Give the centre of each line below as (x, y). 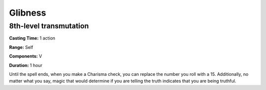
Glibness (28, 13)
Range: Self (21, 47)
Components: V (26, 56)
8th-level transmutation (49, 26)
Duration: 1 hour (26, 65)
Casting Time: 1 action (32, 38)
